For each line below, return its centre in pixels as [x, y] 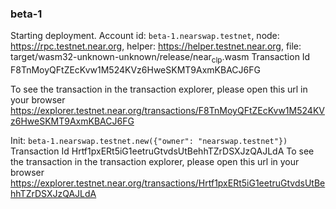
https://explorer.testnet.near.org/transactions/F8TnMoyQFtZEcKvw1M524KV [167, 111]
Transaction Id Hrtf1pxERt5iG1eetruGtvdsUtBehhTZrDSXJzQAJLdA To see [162, 151]
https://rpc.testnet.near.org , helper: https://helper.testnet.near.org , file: [156, 46]
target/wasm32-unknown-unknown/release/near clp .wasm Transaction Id [160, 58]
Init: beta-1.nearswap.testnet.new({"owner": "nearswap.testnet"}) [149, 141]
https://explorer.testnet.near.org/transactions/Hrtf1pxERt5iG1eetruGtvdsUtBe [168, 183]
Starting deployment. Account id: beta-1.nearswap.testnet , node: [145, 36]
